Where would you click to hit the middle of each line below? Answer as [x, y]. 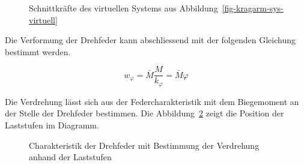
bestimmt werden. [38, 51]
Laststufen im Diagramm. [52, 125]
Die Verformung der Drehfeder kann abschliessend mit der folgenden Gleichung [150, 40]
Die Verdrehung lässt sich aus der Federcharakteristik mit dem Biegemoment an [152, 101]
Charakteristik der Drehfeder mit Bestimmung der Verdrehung [144, 145]
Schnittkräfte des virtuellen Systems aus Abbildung [123, 8]
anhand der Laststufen [70, 157]
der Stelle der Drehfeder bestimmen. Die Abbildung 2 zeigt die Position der [144, 113]
